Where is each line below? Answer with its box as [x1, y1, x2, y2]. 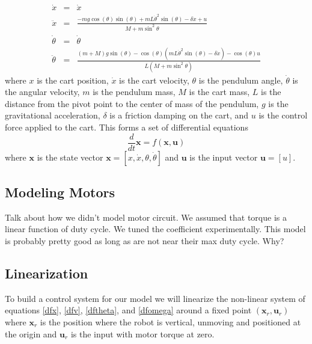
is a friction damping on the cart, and [109, 109, 249, 121]
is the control [258, 109, 308, 121]
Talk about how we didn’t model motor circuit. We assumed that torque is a [5, 210, 287, 223]
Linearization [5, 263, 88, 282]
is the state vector [37, 150, 103, 163]
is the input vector [189, 150, 258, 163]
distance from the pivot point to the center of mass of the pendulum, [5, 97, 259, 109]
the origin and [5, 327, 57, 340]
